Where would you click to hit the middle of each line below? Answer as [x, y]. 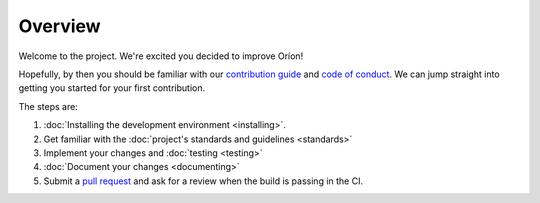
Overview [59, 26]
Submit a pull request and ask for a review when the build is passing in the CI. [203, 181]
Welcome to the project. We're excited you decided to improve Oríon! [161, 56]
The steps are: [48, 106]
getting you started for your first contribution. [111, 88]
